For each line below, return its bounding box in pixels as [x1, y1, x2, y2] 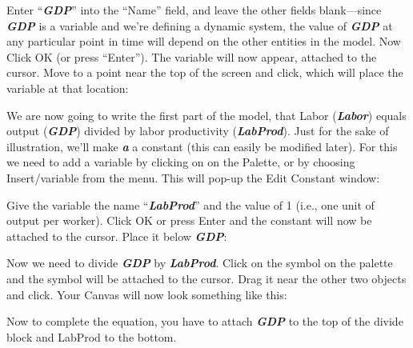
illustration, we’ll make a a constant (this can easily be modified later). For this [6, 138, 398, 154]
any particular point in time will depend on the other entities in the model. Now [6, 33, 401, 50]
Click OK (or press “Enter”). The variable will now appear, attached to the [6, 48, 377, 65]
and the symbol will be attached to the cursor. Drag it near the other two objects [6, 270, 407, 286]
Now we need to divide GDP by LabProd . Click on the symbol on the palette [6, 254, 393, 271]
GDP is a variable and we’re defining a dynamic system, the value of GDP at [6, 17, 393, 34]
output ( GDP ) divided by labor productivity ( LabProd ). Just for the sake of [6, 122, 389, 139]
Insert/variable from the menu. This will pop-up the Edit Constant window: [6, 169, 380, 186]
